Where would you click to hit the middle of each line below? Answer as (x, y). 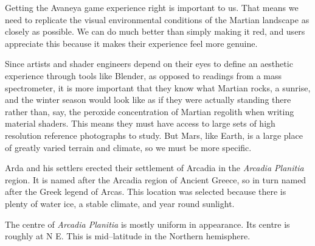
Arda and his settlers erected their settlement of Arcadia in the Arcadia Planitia (154, 168)
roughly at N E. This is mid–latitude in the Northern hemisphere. (128, 236)
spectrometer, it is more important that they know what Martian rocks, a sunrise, (158, 87)
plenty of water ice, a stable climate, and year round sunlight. (120, 203)
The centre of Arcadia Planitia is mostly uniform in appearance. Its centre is (147, 224)
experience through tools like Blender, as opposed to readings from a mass (144, 75)
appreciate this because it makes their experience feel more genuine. (131, 43)
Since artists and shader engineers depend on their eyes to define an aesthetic (149, 64)
